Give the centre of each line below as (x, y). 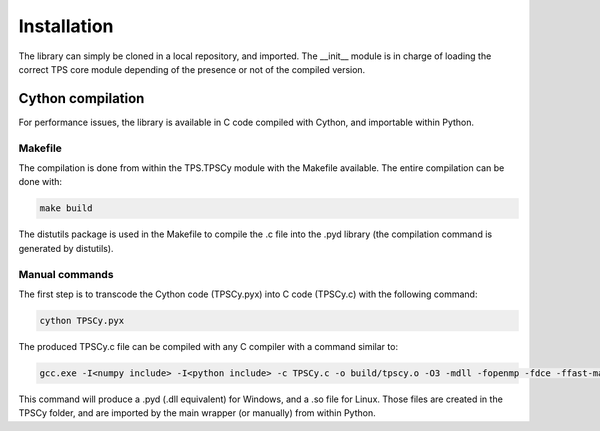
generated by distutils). (66, 248)
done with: (40, 182)
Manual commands (66, 274)
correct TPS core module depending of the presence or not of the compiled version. (192, 69)
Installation (66, 26)
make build (66, 208)
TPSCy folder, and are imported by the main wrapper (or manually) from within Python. (197, 413)
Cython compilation (81, 98)
